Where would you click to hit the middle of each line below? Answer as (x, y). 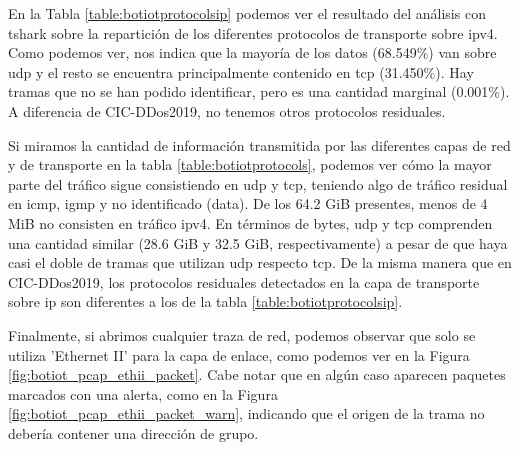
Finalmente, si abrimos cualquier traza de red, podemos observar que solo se (242, 334)
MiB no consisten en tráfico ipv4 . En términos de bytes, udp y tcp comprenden (250, 222)
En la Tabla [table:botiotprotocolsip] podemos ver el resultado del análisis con (247, 13)
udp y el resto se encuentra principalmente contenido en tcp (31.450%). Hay (241, 71)
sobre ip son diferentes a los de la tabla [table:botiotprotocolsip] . (205, 301)
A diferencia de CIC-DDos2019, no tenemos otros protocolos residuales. (227, 110)
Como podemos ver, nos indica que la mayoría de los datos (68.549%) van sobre (252, 52)
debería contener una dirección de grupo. (133, 432)
